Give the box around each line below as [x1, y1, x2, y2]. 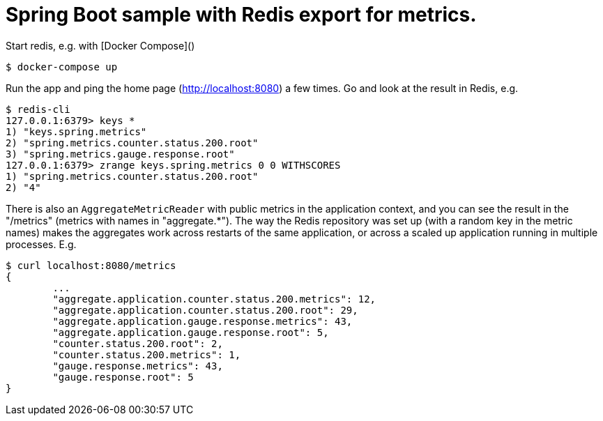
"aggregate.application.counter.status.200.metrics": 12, [52, 293, 376, 305]
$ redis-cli [6, 103, 70, 115]
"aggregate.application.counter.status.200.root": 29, [52, 304, 358, 316]
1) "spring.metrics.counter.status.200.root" [6, 170, 259, 182]
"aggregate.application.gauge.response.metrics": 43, [52, 315, 353, 327]
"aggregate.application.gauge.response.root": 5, [52, 326, 329, 338]
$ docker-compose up [6, 61, 118, 72]
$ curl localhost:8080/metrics [6, 259, 176, 271]
